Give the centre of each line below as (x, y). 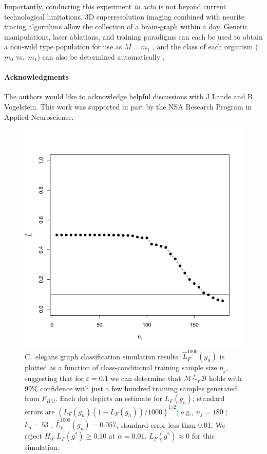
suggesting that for (54, 378)
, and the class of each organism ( (205, 47)
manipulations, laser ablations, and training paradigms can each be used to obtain (133, 36)
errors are (40, 411)
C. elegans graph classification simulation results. (102, 356)
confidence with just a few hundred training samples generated (139, 388)
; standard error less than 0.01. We (171, 424)
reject (33, 436)
